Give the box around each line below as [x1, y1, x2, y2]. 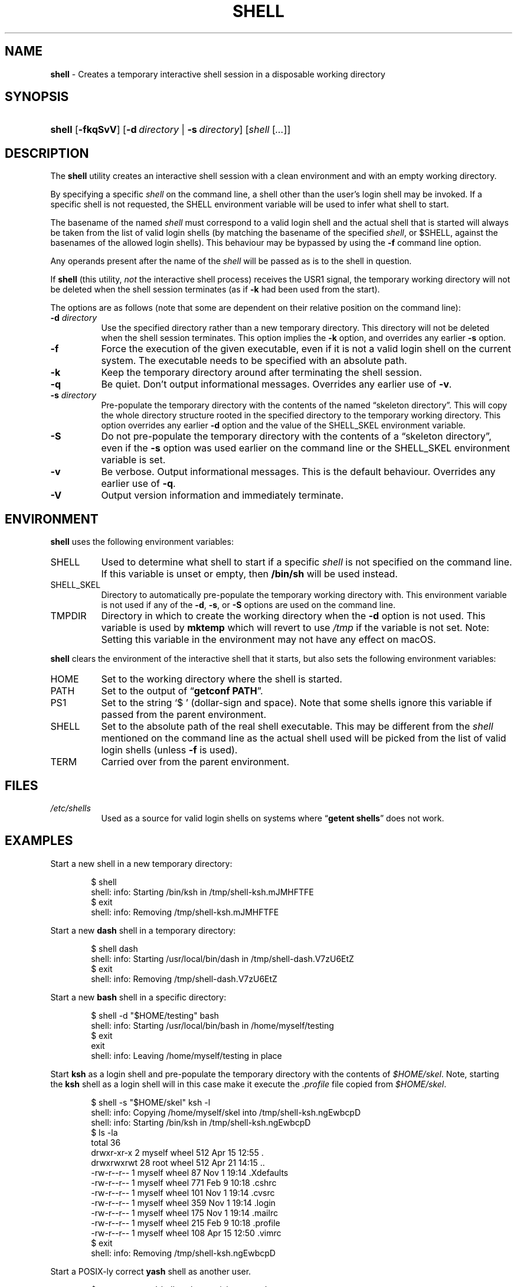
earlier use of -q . [101, 477, 176, 490]
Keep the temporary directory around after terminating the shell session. [101, 366, 422, 379]
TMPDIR [50, 610, 87, 622]
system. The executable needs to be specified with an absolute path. [101, 355, 407, 367]
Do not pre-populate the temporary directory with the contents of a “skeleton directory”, [101, 430, 492, 443]
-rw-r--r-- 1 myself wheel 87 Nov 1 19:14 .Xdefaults [91, 1167, 289, 1178]
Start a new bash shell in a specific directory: [50, 992, 227, 1002]
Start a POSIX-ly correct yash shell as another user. [50, 1266, 251, 1276]
